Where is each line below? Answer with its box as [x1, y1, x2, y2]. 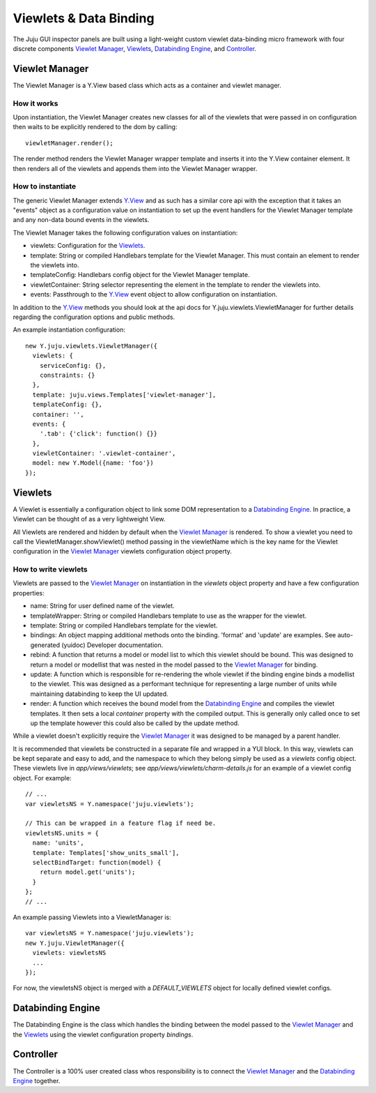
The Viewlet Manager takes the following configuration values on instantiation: [13, 228, 238, 237]
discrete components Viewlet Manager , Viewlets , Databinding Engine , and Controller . [13, 44, 257, 52]
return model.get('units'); [39, 868, 136, 876]
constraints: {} [39, 371, 95, 379]
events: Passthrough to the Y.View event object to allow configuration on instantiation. [30, 290, 278, 299]
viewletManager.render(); [25, 139, 114, 147]
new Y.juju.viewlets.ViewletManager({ [25, 342, 158, 350]
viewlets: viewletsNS [32, 949, 107, 957]
